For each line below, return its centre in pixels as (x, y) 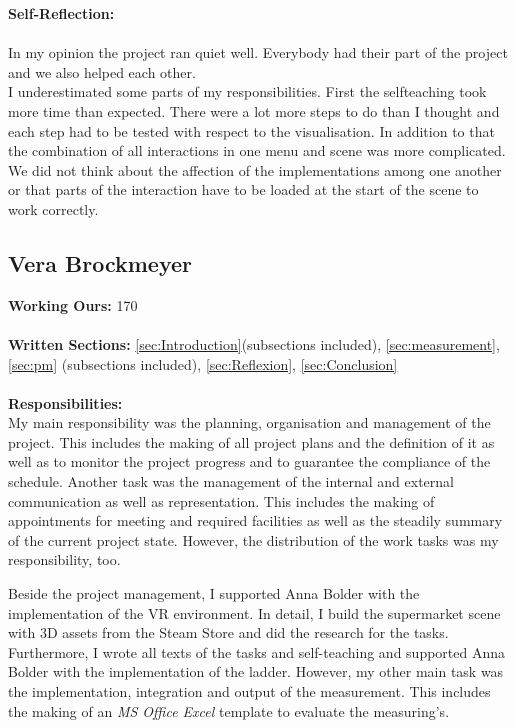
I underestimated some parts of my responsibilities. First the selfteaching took (247, 91)
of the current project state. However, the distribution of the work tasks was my (253, 539)
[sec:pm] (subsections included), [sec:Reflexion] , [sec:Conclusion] (203, 363)
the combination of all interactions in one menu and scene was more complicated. (257, 150)
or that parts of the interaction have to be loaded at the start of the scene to (243, 189)
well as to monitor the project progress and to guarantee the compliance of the (249, 461)
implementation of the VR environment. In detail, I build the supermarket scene (254, 612)
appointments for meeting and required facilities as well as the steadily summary (255, 520)
